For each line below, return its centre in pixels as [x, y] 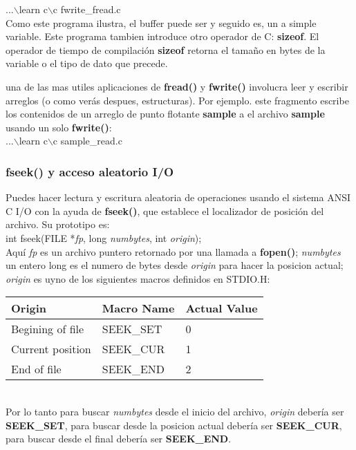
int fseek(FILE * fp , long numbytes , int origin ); [104, 237]
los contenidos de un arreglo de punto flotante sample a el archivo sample [165, 114]
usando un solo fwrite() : [59, 127]
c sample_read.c [87, 141]
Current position [51, 349]
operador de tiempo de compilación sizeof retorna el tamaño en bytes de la [166, 49]
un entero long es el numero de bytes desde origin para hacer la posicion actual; [175, 265]
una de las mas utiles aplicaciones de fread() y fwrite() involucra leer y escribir [177, 86]
